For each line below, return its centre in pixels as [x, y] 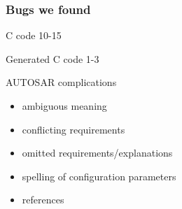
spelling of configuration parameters [99, 176]
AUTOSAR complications [61, 82]
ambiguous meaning [64, 106]
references [43, 200]
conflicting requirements [73, 129]
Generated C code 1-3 [52, 58]
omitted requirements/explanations [97, 153]
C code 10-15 [34, 35]
